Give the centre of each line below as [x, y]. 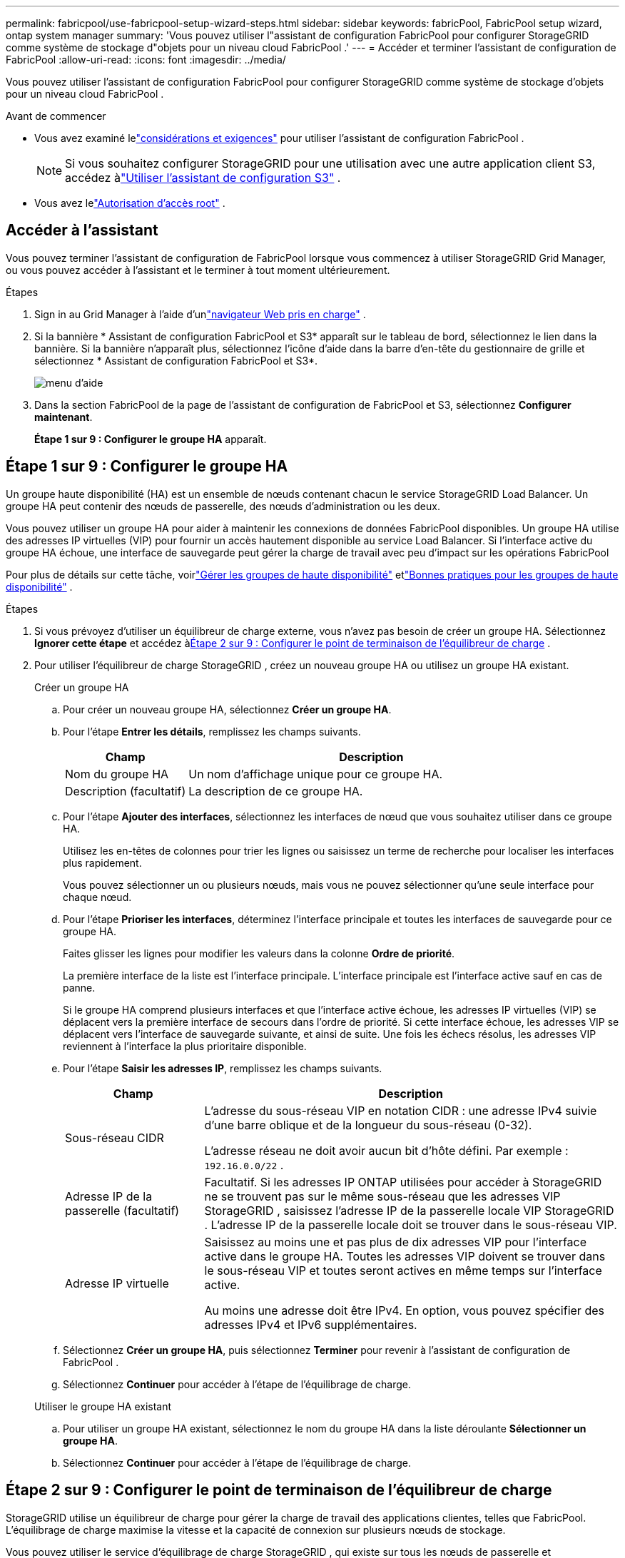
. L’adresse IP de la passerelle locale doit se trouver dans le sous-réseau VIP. [411, 1224]
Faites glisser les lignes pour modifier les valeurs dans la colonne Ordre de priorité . [259, 953]
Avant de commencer [56, 116]
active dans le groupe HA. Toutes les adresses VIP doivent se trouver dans [405, 1256]
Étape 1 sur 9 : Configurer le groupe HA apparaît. [151, 439]
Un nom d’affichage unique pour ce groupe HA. [316, 774]
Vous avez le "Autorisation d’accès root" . [130, 203]
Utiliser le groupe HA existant [103, 1406]
